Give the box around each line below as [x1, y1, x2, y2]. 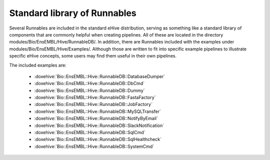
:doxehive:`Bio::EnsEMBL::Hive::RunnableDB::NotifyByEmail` [34, 115, 158, 121]
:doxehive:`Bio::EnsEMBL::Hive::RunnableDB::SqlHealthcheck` [34, 136, 162, 142]
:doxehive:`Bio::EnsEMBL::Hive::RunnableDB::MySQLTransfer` [34, 108, 161, 114]
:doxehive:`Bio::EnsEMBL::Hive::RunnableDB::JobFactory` [34, 101, 152, 107]
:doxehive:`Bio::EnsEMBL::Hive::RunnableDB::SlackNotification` [34, 122, 164, 128]
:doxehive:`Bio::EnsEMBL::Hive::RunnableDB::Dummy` [34, 87, 145, 93]
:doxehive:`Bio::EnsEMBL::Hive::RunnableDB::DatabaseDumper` [34, 73, 165, 79]
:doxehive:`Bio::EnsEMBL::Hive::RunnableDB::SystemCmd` [34, 143, 154, 149]
